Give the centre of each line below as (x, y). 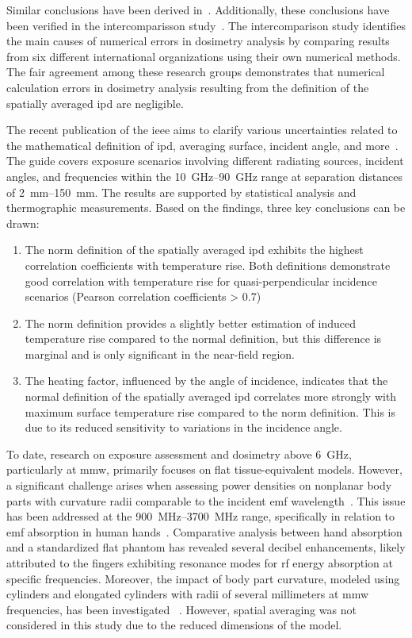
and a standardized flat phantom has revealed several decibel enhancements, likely (206, 547)
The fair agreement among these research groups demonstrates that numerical (196, 72)
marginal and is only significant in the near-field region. (160, 354)
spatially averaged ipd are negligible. (95, 103)
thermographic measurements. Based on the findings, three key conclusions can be (206, 208)
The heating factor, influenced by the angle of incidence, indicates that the (206, 380)
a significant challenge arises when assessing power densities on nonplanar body (199, 485)
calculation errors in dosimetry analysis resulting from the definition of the (188, 87)
